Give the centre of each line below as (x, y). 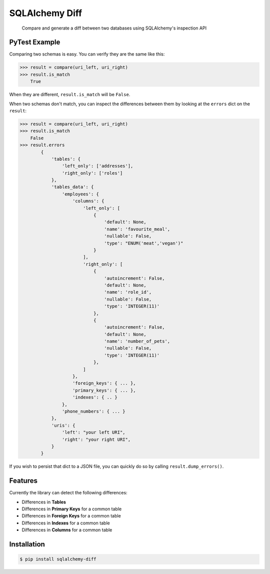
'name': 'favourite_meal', (137, 229)
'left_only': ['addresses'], (97, 166)
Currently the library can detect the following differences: (68, 493)
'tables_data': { (72, 187)
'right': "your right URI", (96, 439)
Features (23, 481)
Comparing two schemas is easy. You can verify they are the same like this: (87, 54)
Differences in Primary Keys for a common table (72, 509)
